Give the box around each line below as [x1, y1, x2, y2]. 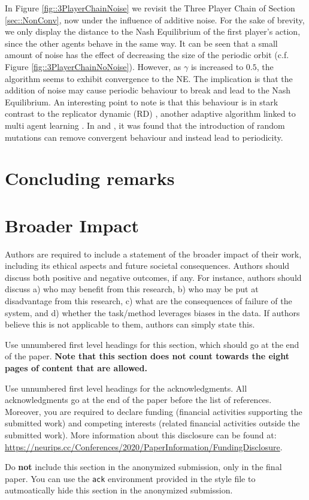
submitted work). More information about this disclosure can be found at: [5, 428, 277, 441]
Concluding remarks [5, 166, 175, 190]
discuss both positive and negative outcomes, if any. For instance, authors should [5, 271, 302, 283]
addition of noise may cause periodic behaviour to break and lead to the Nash [5, 84, 291, 96]
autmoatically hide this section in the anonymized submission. [5, 484, 233, 496]
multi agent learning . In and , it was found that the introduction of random [5, 119, 285, 131]
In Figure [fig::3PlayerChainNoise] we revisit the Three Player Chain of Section [5, 2, 295, 14]
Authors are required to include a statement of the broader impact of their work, [5, 247, 302, 260]
